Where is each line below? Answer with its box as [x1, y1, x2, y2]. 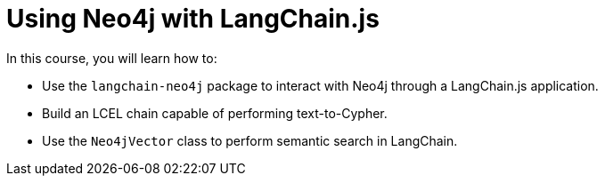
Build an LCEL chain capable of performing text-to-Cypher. [42, 105, 388, 121]
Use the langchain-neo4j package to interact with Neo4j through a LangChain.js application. [42, 77, 599, 93]
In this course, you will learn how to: [6, 50, 217, 66]
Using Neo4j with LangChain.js [6, 4, 380, 34]
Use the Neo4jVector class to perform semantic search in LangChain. [42, 132, 458, 148]
